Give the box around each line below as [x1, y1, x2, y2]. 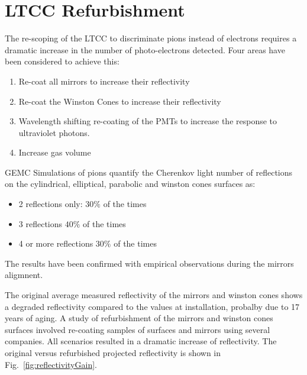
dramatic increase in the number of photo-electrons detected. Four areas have [5, 43, 285, 56]
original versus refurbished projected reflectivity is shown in [5, 347, 221, 358]
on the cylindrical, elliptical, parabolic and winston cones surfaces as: [5, 177, 256, 190]
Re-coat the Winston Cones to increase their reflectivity [18, 95, 221, 107]
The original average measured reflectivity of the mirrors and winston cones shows [5, 289, 303, 301]
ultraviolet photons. [18, 126, 90, 138]
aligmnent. [5, 269, 43, 281]
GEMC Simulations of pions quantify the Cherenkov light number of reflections [5, 166, 293, 178]
